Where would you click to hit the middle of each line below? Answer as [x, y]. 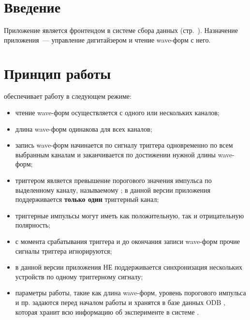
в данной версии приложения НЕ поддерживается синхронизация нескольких [129, 267]
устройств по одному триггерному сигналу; [79, 276]
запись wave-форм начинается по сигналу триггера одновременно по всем [124, 145]
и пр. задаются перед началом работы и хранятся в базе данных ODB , [120, 302]
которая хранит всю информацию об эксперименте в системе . [107, 312]
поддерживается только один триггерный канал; [87, 199]
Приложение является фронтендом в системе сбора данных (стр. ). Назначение [121, 30]
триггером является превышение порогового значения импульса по [113, 180]
